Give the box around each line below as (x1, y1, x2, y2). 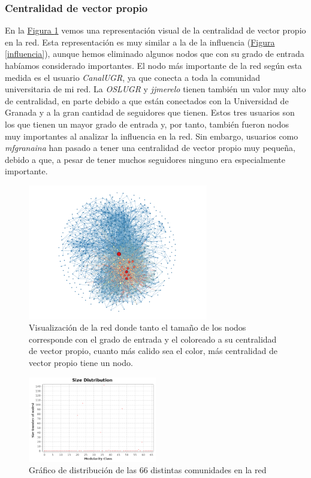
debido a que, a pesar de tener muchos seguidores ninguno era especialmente (5, 153, 285, 165)
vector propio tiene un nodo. (29, 356, 133, 368)
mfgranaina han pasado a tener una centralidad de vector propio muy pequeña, (5, 141, 295, 154)
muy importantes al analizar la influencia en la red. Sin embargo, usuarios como (5, 129, 298, 142)
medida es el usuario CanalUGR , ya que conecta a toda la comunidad (5, 71, 260, 83)
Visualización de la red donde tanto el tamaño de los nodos (29, 321, 246, 334)
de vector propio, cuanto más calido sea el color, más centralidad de (29, 344, 277, 357)
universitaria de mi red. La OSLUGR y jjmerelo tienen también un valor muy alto (5, 83, 306, 95)
